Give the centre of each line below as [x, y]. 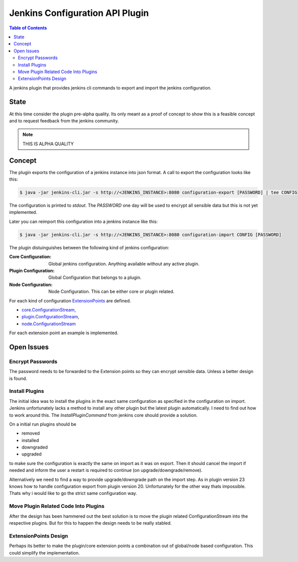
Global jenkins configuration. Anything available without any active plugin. [124, 264]
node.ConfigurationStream [49, 324]
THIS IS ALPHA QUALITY [48, 144]
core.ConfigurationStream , [49, 310]
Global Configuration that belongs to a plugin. [95, 278]
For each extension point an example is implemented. [64, 333]
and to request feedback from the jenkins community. [64, 121]
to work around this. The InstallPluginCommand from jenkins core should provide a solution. [104, 415]
